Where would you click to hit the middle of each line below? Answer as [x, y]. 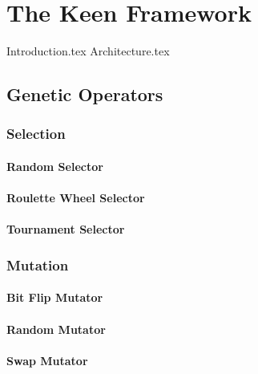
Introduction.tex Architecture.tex [88, 51]
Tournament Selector [66, 229]
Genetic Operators [85, 94]
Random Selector [55, 166]
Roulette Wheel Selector [76, 198]
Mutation [38, 264]
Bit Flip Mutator [55, 297]
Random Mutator [56, 329]
